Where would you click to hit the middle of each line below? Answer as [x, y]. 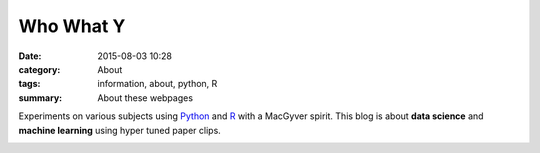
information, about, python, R [157, 84]
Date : [30, 56]
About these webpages [145, 97]
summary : [40, 97]
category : [39, 69]
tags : [29, 84]
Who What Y [72, 26]
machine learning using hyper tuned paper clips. [120, 130]
